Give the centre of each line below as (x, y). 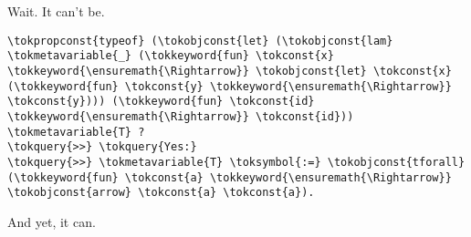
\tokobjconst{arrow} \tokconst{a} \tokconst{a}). (161, 193)
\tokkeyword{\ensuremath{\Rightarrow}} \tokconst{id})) (181, 116)
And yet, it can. (52, 221)
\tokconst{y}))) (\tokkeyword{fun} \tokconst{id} (161, 102)
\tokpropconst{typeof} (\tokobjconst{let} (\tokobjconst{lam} (200, 41)
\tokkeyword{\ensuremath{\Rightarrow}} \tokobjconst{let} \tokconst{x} (230, 71)
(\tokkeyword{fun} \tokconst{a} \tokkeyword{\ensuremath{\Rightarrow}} (230, 177)
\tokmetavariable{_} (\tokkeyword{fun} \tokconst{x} (171, 56)
